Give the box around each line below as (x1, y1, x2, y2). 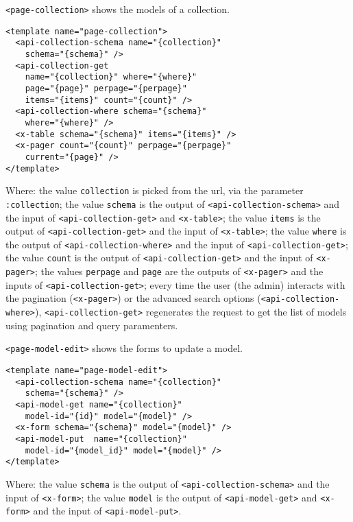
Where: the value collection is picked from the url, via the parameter (5, 183, 304, 198)
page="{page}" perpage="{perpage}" (25, 83, 187, 93)
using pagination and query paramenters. (5, 318, 178, 332)
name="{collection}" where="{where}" (25, 72, 197, 82)
